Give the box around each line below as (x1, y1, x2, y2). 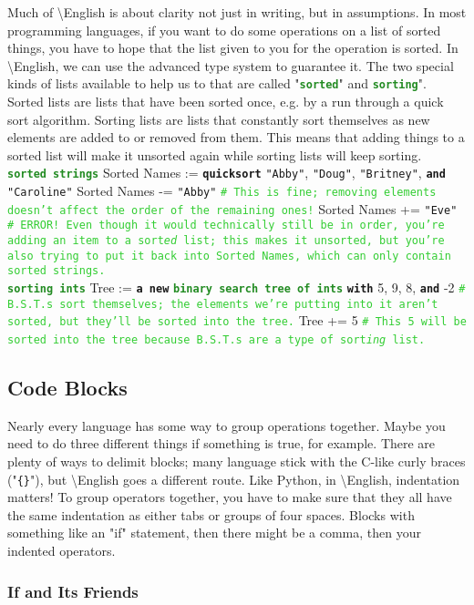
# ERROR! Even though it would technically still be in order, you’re (7, 219, 445, 232)
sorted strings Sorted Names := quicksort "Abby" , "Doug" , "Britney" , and (7, 163, 446, 182)
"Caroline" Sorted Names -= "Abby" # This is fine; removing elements (7, 181, 437, 200)
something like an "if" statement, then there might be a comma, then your (7, 523, 422, 542)
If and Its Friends (7, 579, 139, 602)
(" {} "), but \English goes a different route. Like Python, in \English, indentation (7, 469, 460, 488)
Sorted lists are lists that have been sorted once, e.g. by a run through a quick (7, 92, 444, 111)
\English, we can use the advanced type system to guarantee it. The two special (7, 56, 454, 75)
